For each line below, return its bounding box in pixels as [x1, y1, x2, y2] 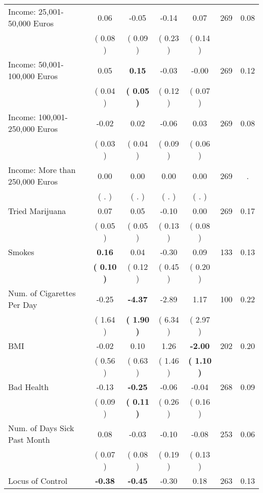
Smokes [8, 246, 34, 258]
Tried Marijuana [8, 205, 66, 217]
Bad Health [8, 381, 49, 393]
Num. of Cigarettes [8, 287, 76, 299]
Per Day [8, 299, 37, 310]
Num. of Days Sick [8, 422, 74, 434]
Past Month [8, 434, 50, 445]
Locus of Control [8, 475, 68, 486]
